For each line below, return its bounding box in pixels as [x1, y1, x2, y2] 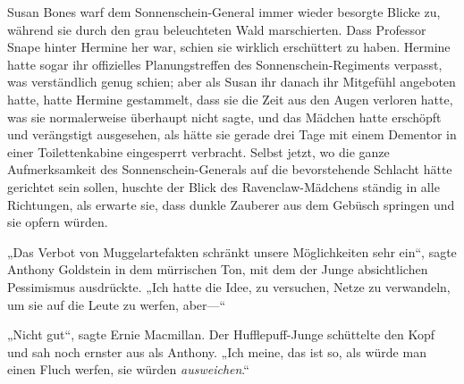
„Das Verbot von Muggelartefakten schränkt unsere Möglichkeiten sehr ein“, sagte [7, 242, 457, 261]
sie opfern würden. [7, 213, 108, 231]
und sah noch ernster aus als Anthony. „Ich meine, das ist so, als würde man [7, 342, 426, 361]
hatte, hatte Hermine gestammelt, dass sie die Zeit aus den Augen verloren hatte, [7, 89, 453, 108]
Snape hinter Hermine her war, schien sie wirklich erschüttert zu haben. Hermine [7, 38, 451, 56]
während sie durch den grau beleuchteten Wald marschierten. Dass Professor [7, 20, 426, 38]
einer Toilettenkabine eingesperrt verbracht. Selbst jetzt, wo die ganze [7, 142, 390, 161]
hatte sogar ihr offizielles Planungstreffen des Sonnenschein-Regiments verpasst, [7, 54, 443, 73]
